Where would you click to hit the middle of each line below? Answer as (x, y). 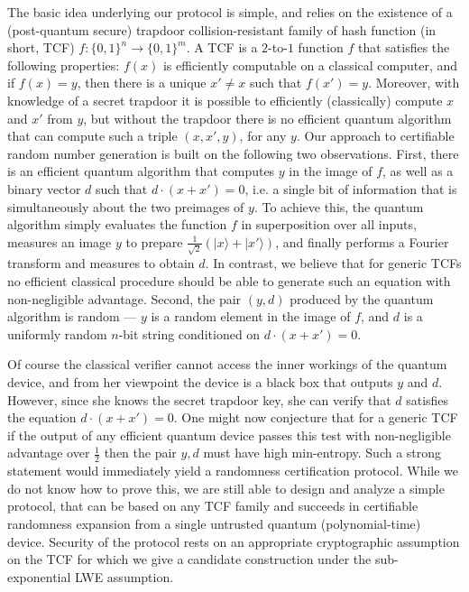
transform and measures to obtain (101, 263)
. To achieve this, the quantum (339, 206)
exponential (39, 576)
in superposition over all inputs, (329, 224)
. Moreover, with (414, 83)
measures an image (60, 241)
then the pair (140, 453)
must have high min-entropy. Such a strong (322, 453)
